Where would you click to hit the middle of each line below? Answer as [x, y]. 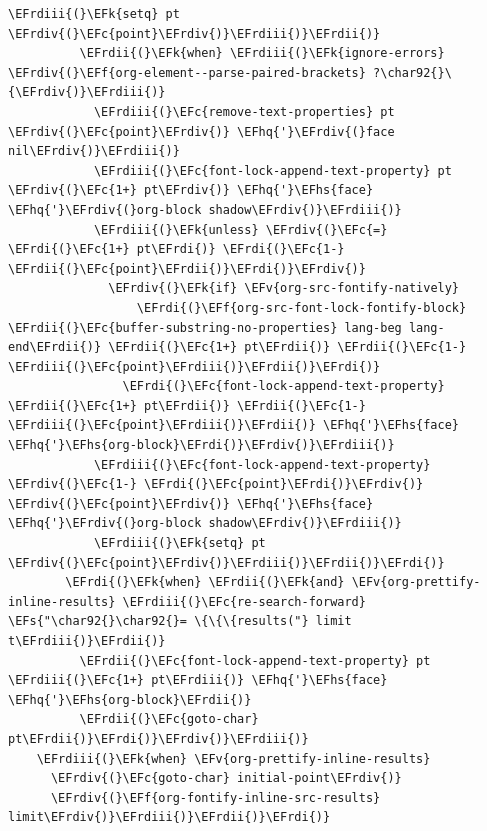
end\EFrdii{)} [55, 347]
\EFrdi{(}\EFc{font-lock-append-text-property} [283, 386]
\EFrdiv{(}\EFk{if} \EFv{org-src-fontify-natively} [284, 288]
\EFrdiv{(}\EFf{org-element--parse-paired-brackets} [187, 72]
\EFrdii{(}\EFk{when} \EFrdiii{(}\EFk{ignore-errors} [262, 53]
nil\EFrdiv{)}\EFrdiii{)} [94, 151]
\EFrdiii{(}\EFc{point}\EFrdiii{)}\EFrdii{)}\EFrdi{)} [194, 366]
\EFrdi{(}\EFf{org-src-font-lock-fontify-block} [301, 307]
